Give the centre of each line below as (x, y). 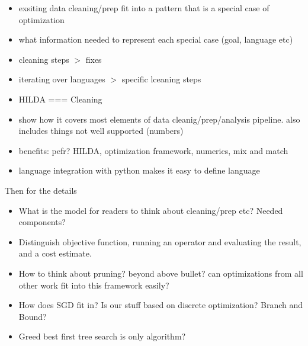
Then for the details (41, 190)
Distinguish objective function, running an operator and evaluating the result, (160, 241)
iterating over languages (62, 79)
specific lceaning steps (161, 79)
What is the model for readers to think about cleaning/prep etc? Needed (151, 210)
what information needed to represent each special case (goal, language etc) (156, 39)
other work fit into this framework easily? (94, 285)
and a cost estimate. (55, 253)
